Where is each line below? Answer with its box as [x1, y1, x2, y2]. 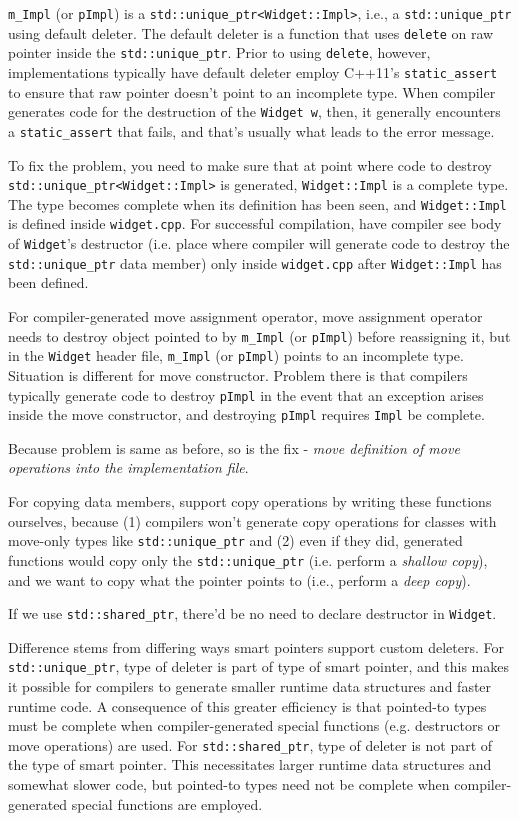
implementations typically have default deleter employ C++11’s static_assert [8, 61, 498, 82]
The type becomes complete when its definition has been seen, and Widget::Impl [8, 193, 507, 214]
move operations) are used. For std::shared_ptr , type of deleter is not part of [8, 734, 493, 755]
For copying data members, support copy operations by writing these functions [8, 491, 492, 511]
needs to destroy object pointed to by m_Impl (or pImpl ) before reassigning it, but [8, 325, 511, 346]
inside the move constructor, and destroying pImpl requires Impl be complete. [8, 404, 485, 425]
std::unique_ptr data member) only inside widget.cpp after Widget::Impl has [8, 252, 502, 273]
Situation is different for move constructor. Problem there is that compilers [8, 364, 468, 385]
